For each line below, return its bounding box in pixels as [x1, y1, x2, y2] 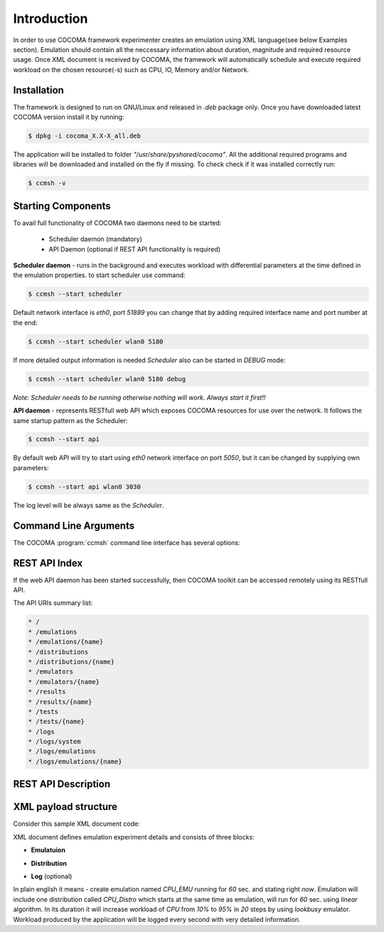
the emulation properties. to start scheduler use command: [13, 271, 186, 279]
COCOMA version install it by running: [13, 113, 124, 121]
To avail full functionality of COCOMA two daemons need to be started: [13, 218, 222, 227]
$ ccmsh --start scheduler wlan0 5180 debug [28, 375, 186, 383]
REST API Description [13, 778, 110, 790]
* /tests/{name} [28, 718, 85, 726]
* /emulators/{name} [28, 678, 100, 685]
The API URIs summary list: [13, 599, 93, 607]
